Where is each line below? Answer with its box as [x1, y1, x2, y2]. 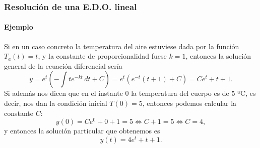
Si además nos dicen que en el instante [4, 88, 123, 98]
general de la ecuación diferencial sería [4, 60, 122, 71]
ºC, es [237, 88, 256, 98]
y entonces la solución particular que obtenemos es [4, 125, 160, 136]
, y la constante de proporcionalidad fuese [38, 51, 167, 61]
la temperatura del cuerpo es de [131, 88, 229, 98]
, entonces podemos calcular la [142, 98, 237, 108]
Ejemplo [4, 22, 33, 32]
